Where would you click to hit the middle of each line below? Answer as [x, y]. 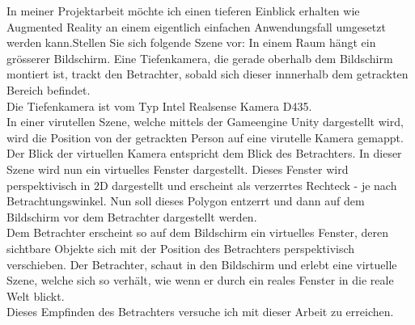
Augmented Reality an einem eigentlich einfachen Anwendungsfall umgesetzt [196, 26]
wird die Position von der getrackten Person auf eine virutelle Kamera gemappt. [205, 137]
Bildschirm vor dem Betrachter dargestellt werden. [132, 216]
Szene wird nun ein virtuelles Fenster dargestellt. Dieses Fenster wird [178, 169]
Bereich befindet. [49, 89]
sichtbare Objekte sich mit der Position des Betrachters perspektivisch [181, 248]
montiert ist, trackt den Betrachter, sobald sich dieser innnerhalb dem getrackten [207, 74]
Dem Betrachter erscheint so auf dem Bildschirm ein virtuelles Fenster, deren [197, 232]
